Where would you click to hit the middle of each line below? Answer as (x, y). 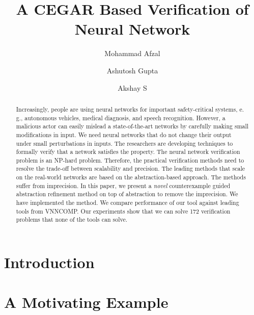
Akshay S (132, 87)
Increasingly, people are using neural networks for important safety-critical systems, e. (130, 109)
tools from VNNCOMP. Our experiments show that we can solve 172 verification (123, 211)
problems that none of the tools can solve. (72, 219)
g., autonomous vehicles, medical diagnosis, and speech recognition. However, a (121, 117)
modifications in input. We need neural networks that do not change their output (124, 134)
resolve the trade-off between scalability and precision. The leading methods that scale (131, 168)
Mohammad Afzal (132, 53)
